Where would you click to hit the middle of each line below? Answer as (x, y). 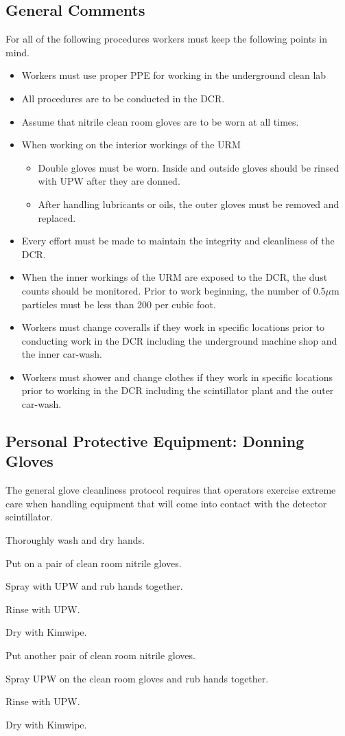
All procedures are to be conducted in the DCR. (123, 98)
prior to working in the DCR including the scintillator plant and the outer (178, 390)
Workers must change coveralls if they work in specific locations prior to (173, 327)
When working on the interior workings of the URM (131, 145)
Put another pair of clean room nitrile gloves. (100, 655)
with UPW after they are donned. (109, 181)
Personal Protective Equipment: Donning (155, 441)
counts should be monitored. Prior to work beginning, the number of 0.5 (174, 290)
